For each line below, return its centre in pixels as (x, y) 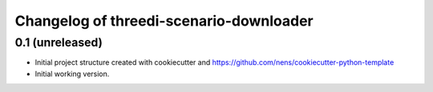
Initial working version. (72, 74)
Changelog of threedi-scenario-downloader (164, 21)
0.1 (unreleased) (59, 42)
